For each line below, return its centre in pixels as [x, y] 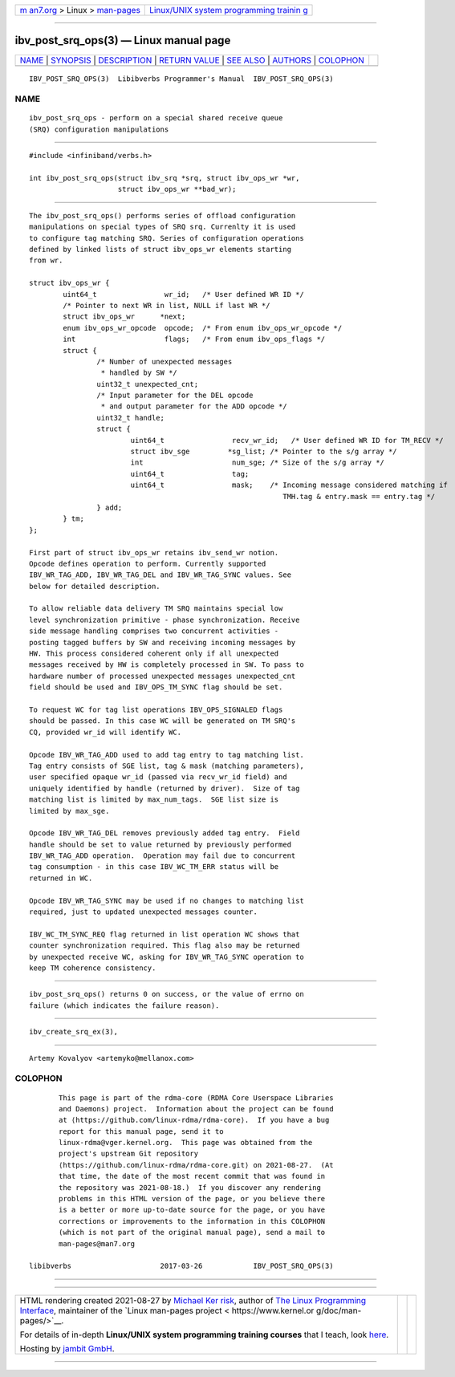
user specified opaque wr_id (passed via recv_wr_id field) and [158, 777]
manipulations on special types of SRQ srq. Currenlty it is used [162, 227]
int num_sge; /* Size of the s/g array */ [258, 463]
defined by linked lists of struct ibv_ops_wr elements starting [160, 249]
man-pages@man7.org [97, 1243]
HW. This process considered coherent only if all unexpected [154, 654]
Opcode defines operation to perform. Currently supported [148, 563]
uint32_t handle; [130, 418]
